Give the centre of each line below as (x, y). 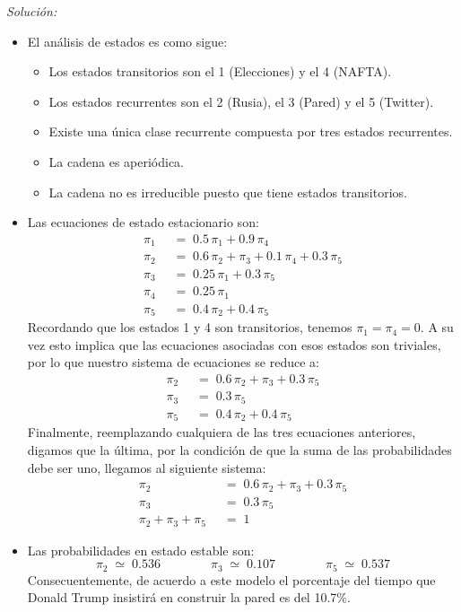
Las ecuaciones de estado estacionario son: (143, 222)
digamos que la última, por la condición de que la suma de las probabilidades (239, 450)
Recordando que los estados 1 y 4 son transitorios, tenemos (190, 327)
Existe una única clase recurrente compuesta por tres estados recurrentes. (251, 131)
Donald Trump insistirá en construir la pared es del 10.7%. (189, 597)
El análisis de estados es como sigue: (127, 41)
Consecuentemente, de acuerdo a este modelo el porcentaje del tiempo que (231, 579)
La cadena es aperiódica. (117, 161)
